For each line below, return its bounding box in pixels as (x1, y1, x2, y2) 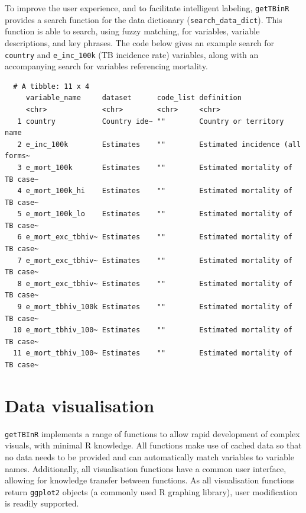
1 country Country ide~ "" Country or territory (17, 117, 284, 126)
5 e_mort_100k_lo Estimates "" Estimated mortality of (17, 210, 292, 219)
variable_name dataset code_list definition (25, 94, 242, 102)
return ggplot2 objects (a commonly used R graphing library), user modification (5, 485, 298, 498)
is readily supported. (5, 497, 79, 509)
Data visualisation (5, 393, 155, 417)
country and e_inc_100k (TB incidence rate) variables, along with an (5, 48, 259, 60)
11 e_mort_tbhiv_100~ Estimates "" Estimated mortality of (13, 349, 292, 358)
